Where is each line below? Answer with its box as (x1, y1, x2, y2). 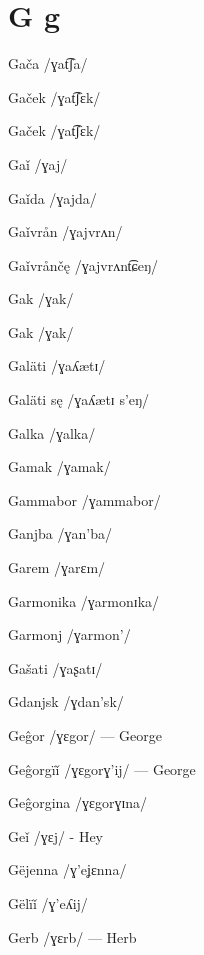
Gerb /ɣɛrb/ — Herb (8, 926, 137, 947)
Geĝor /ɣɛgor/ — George (8, 725, 162, 745)
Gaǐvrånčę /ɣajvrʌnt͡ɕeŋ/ (8, 254, 158, 275)
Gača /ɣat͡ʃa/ (8, 53, 88, 74)
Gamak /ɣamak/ (8, 456, 111, 477)
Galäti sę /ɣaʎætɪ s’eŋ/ (8, 389, 150, 410)
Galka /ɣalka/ (8, 422, 96, 443)
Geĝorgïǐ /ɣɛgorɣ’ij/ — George (8, 758, 196, 779)
